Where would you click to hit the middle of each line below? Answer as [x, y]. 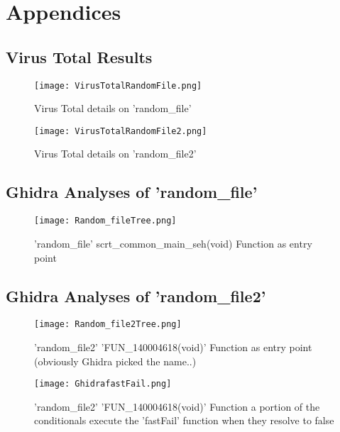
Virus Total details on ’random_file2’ [115, 154]
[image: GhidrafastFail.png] [103, 384]
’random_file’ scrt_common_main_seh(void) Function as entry [173, 243]
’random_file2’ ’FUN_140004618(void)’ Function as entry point [173, 347]
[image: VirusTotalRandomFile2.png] [121, 131]
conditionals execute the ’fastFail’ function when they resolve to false [184, 420]
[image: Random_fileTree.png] [105, 221]
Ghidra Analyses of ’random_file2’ [136, 295]
